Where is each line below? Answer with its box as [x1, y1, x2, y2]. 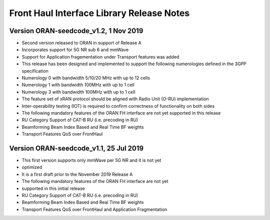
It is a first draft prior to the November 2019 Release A [21, 171, 133, 177]
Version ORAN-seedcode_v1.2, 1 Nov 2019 [9, 27, 143, 35]
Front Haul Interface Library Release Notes [9, 8, 190, 19]
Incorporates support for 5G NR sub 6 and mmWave [21, 47, 129, 53]
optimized [21, 164, 42, 170]
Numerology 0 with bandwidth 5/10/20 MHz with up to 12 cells [21, 75, 150, 81]
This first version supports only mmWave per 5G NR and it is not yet [21, 157, 161, 163]
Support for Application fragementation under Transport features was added [21, 54, 179, 60]
